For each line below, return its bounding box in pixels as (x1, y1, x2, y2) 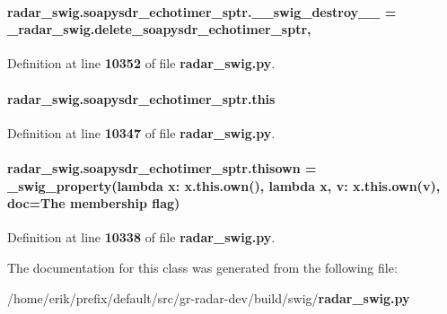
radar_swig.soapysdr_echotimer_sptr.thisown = (7, 158, 317, 177)
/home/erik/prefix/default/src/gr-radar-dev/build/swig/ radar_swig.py (7, 288, 410, 307)
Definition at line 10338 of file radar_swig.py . (7, 228, 276, 247)
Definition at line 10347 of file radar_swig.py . (7, 123, 276, 142)
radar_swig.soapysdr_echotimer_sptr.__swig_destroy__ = (7, 2, 397, 21)
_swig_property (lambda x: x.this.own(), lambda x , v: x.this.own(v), (7, 176, 441, 195)
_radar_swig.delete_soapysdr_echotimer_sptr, (7, 20, 311, 39)
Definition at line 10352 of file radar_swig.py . (7, 54, 276, 73)
